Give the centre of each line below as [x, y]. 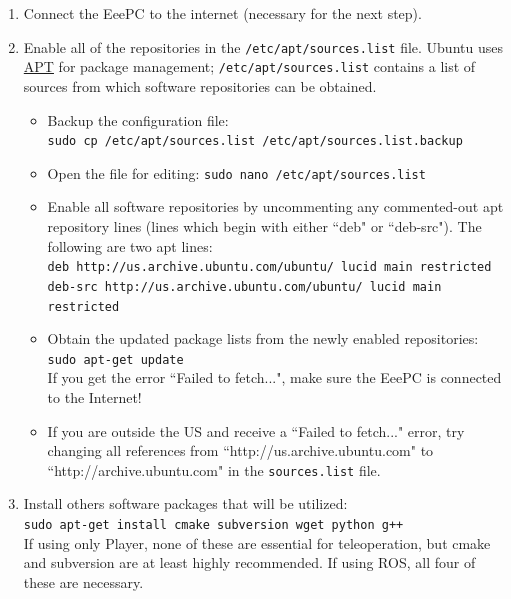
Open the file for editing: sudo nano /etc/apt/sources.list [236, 172]
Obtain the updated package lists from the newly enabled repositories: [263, 338]
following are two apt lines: [130, 245]
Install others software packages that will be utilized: [185, 503]
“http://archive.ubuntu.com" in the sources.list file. [214, 469]
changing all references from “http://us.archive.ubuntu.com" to [240, 450]
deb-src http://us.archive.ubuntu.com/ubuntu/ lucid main [244, 286]
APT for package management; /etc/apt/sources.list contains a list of [249, 66]
